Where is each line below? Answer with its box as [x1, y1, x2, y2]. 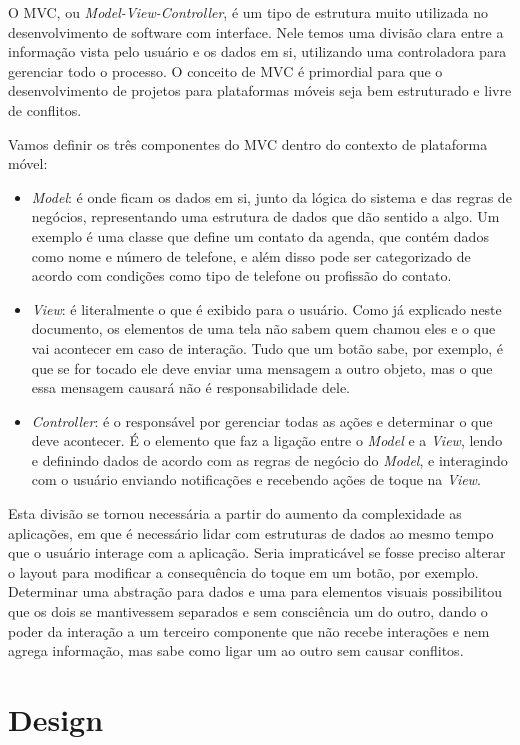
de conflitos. [8, 99, 82, 120]
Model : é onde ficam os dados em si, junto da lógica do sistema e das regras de [31, 186, 512, 207]
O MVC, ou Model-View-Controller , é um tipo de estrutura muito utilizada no [8, 2, 488, 22]
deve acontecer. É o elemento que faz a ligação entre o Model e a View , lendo [31, 430, 503, 451]
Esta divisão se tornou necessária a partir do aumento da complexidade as [8, 503, 462, 524]
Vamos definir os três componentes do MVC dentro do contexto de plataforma [8, 133, 488, 154]
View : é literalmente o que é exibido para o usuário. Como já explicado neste [31, 298, 502, 319]
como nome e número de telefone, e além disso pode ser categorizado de [31, 245, 471, 266]
